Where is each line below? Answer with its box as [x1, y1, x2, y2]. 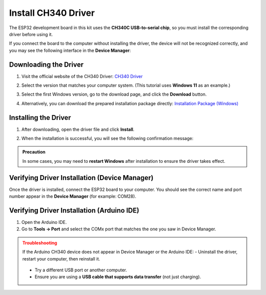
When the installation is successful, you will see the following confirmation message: [21, 136, 194, 142]
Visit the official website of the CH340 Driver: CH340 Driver [21, 73, 143, 79]
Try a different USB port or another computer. [34, 267, 128, 273]
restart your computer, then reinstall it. [22, 256, 100, 261]
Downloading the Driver [9, 60, 84, 69]
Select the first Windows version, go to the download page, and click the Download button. [21, 91, 207, 97]
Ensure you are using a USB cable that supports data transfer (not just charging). [34, 274, 201, 280]
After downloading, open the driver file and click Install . [21, 126, 135, 132]
